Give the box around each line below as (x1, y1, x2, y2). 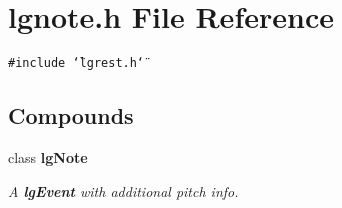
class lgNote (8, 146, 88, 167)
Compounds (8, 100, 134, 131)
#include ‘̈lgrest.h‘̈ (8, 56, 145, 71)
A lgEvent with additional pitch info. (8, 180, 239, 201)
